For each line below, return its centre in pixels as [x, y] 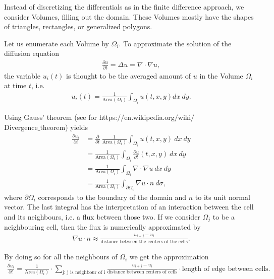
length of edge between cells [225, 269]
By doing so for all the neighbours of [61, 257]
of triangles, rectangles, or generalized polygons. [78, 26]
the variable [22, 75]
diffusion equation [32, 53]
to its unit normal [223, 197]
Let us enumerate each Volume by [57, 43]
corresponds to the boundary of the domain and [112, 197]
